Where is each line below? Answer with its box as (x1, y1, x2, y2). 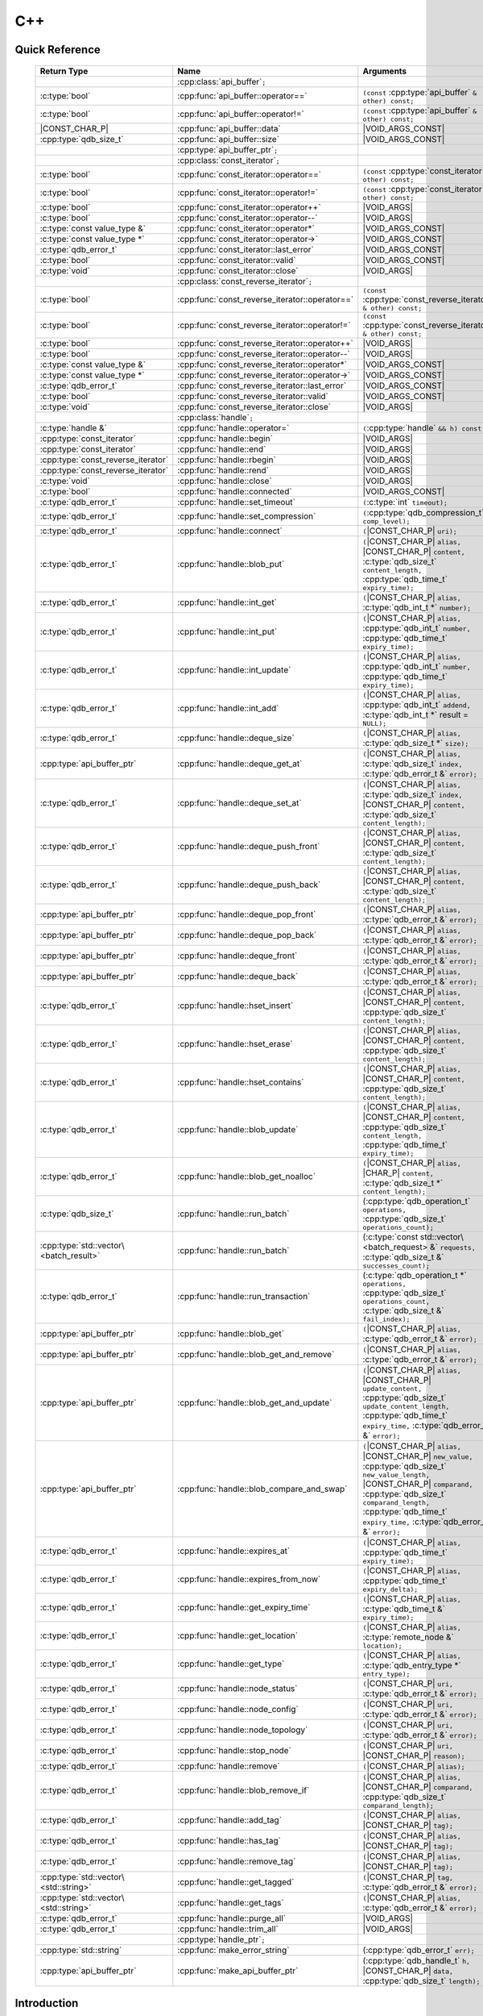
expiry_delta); (362, 1585, 419, 1593)
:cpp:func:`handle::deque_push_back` (177, 879, 321, 890)
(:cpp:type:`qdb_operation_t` (362, 1195, 471, 1206)
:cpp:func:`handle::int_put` (177, 626, 278, 637)
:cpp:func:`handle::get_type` (177, 1658, 285, 1669)
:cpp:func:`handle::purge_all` (177, 1912, 287, 1923)
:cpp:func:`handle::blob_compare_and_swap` (177, 1483, 348, 1494)
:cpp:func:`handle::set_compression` (177, 510, 316, 522)
